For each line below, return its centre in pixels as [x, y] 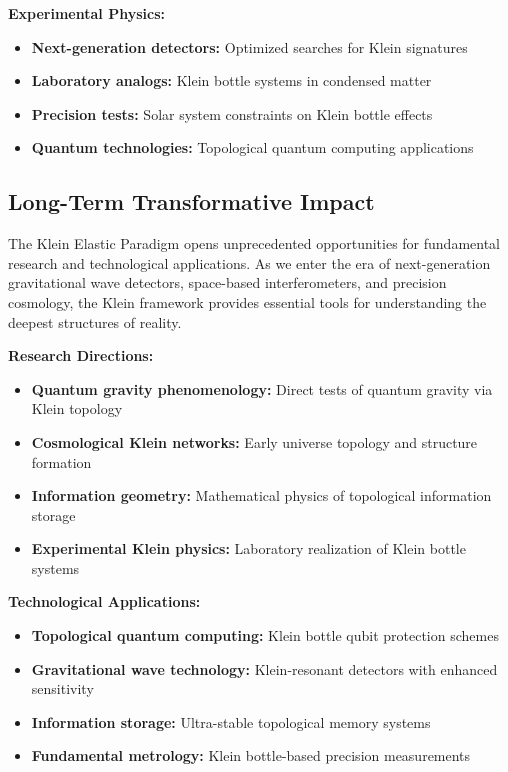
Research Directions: [81, 355]
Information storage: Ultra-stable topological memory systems [231, 721]
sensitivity [62, 688]
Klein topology [77, 408]
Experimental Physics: [86, 13]
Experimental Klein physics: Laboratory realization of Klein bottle [248, 548]
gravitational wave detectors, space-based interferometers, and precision [227, 282]
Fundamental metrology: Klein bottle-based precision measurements [251, 755]
